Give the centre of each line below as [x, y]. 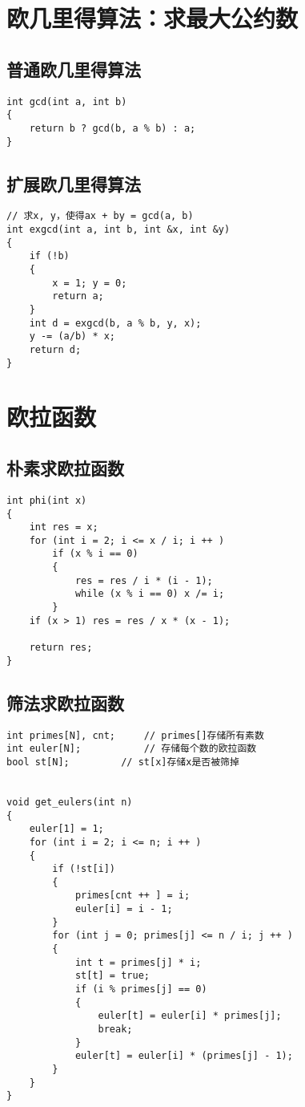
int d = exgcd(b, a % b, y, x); [115, 323]
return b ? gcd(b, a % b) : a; [112, 128]
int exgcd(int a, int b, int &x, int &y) [118, 230]
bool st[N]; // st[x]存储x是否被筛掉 [123, 762]
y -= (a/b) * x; [72, 337]
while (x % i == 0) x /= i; [150, 594]
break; [115, 1030]
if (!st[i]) [84, 869]
